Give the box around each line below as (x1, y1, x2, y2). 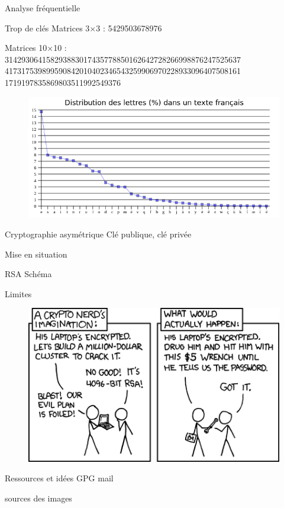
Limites (5, 287, 32, 300)
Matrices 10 (5, 41, 47, 54)
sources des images (5, 491, 72, 504)
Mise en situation (5, 247, 67, 260)
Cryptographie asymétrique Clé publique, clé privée (5, 228, 192, 240)
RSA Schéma (5, 268, 52, 280)
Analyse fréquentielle (5, 2, 80, 14)
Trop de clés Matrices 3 (5, 21, 90, 34)
